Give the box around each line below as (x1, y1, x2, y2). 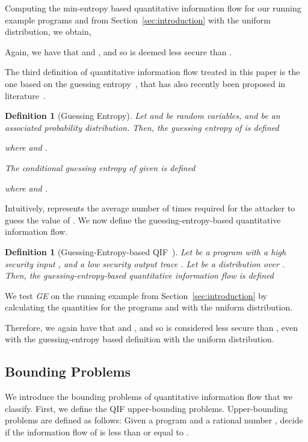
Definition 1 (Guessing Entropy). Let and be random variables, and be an (5, 109, 280, 122)
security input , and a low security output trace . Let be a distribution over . (5, 257, 285, 270)
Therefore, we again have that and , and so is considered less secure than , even (5, 321, 298, 333)
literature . (5, 89, 46, 101)
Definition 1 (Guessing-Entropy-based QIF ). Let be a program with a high (5, 245, 286, 258)
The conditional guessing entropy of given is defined (5, 161, 196, 174)
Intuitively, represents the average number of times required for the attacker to (5, 202, 295, 214)
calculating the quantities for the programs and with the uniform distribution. (5, 301, 293, 313)
